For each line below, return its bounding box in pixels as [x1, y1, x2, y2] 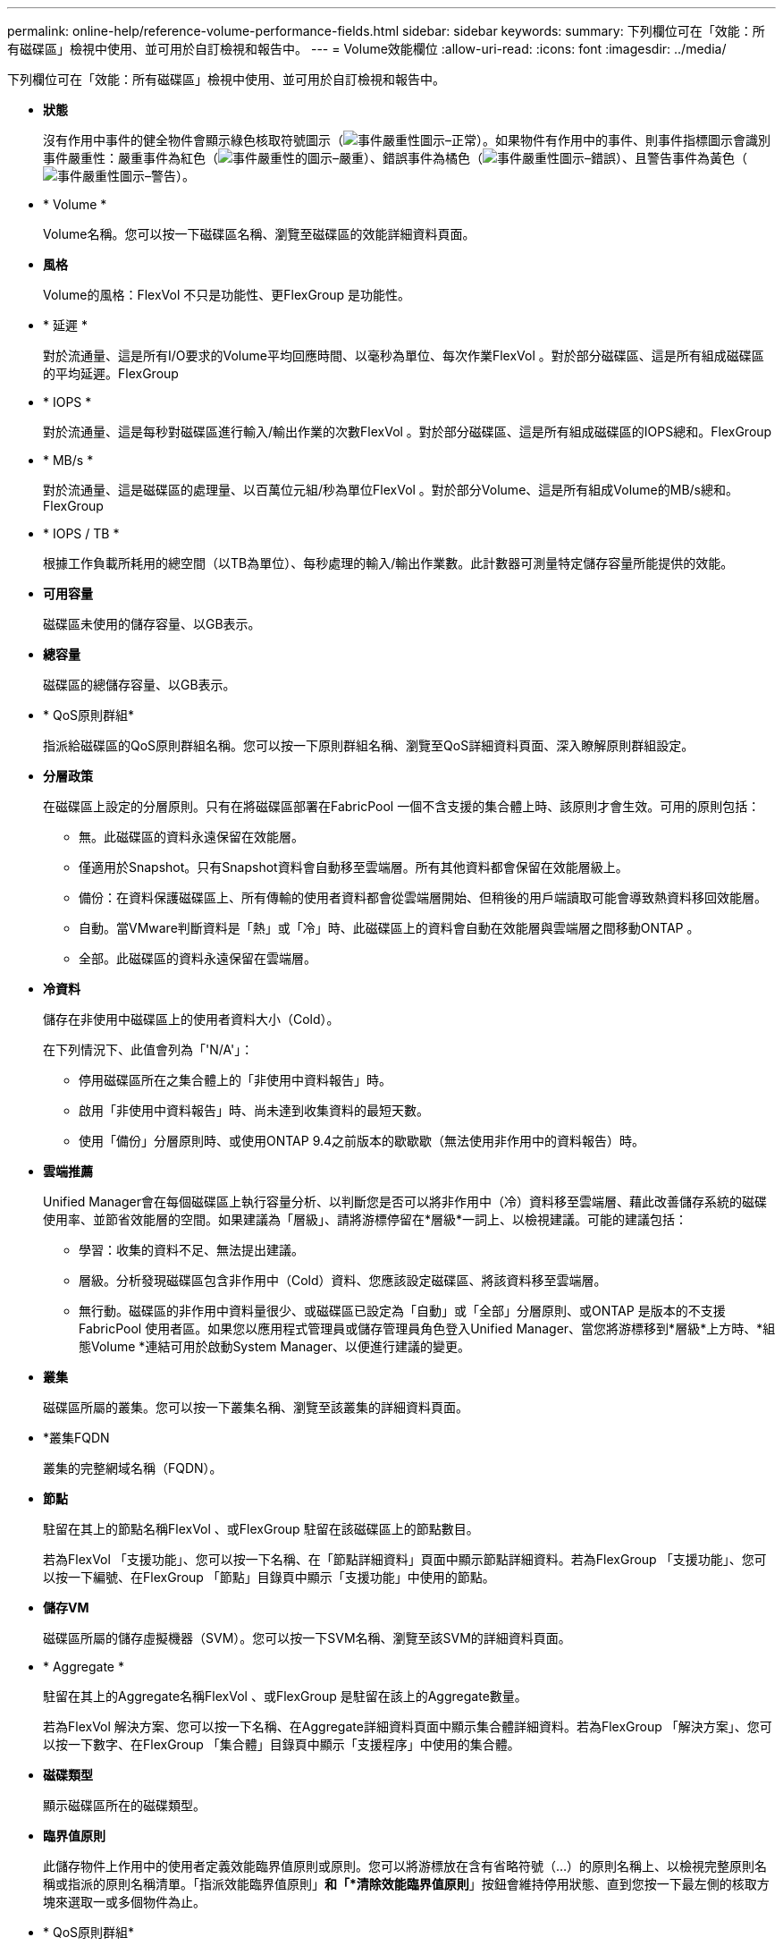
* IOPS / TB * [43, 526, 120, 541]
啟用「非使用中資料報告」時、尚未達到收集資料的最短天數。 [79, 1103, 429, 1118]
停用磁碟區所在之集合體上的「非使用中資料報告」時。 [79, 1072, 391, 1087]
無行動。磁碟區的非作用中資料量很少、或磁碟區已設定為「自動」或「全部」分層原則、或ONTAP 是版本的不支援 [79, 1303, 726, 1318]
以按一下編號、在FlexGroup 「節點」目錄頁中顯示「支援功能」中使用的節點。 [43, 1569, 495, 1585]
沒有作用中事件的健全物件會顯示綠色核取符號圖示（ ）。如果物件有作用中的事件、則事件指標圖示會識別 [43, 132, 770, 148]
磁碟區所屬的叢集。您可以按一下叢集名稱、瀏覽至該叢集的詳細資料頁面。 [43, 1400, 468, 1415]
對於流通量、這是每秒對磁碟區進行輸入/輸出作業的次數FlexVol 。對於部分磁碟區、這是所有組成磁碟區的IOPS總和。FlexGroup [43, 424, 772, 439]
